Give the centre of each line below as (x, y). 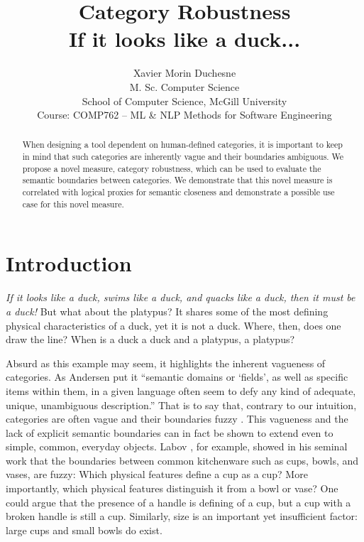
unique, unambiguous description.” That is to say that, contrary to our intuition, (181, 405)
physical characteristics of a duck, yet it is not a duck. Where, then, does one (173, 325)
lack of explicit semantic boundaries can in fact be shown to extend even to (170, 432)
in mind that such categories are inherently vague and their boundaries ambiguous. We (183, 157)
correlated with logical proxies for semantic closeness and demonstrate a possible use (178, 192)
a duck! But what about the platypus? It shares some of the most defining (167, 311)
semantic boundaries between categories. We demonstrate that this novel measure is (177, 180)
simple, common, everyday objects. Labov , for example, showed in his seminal (177, 446)
